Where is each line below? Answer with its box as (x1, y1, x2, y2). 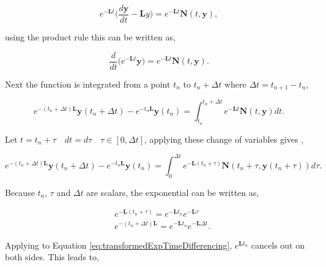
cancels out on (251, 238, 305, 251)
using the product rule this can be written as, (5, 31, 176, 43)
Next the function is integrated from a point (5, 77, 171, 90)
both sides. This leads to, (5, 250, 99, 263)
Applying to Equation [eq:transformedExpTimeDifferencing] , (5, 238, 232, 251)
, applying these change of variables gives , (144, 132, 304, 145)
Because (5, 186, 35, 198)
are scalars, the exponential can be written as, (86, 186, 259, 198)
